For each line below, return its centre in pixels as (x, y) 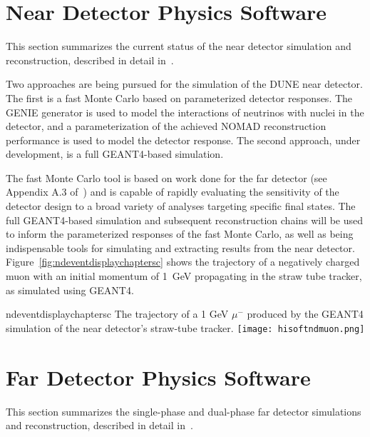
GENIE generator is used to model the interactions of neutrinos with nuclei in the (185, 112)
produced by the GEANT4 (305, 314)
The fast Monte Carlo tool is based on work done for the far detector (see (166, 177)
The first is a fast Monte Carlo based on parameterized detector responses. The (179, 97)
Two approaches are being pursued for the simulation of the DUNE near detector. (184, 84)
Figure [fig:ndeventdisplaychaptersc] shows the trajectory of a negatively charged (183, 262)
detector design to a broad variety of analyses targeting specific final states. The (181, 206)
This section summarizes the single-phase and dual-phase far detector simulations (184, 411)
